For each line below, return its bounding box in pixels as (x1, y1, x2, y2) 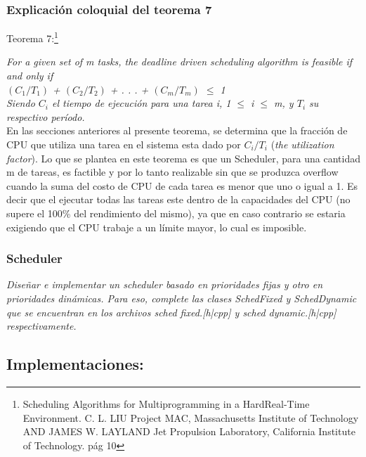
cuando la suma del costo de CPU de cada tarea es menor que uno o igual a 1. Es (6, 178, 358, 193)
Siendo (6, 96, 35, 110)
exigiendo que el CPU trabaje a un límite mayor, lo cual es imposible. (6, 219, 307, 234)
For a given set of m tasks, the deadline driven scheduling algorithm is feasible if (6, 54, 353, 69)
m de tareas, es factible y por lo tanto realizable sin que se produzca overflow (6, 165, 339, 179)
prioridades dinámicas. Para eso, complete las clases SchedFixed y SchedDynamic (6, 291, 357, 305)
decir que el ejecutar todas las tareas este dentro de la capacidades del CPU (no (6, 192, 351, 207)
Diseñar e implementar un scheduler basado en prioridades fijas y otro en (6, 277, 323, 292)
